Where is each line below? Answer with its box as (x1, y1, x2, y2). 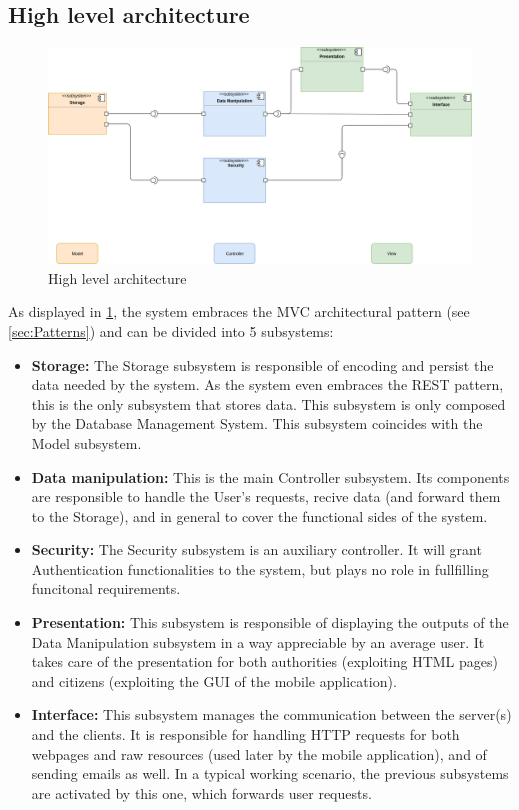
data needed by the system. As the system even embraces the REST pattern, (31, 374, 504, 395)
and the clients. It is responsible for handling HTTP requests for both (31, 724, 460, 745)
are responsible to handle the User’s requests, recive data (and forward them (31, 486, 501, 507)
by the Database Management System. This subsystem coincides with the (31, 413, 483, 434)
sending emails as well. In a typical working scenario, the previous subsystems (31, 763, 509, 784)
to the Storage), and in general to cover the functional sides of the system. (31, 505, 488, 526)
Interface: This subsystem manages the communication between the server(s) (31, 704, 512, 725)
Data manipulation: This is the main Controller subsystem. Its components (31, 466, 510, 487)
